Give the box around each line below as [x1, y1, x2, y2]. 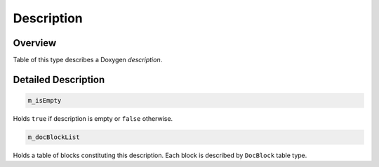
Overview [13, 37, 57, 49]
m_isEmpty [27, 96, 62, 105]
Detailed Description [13, 73, 105, 85]
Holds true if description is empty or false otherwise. [13, 115, 173, 123]
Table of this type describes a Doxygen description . [13, 56, 163, 64]
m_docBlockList [27, 133, 80, 141]
